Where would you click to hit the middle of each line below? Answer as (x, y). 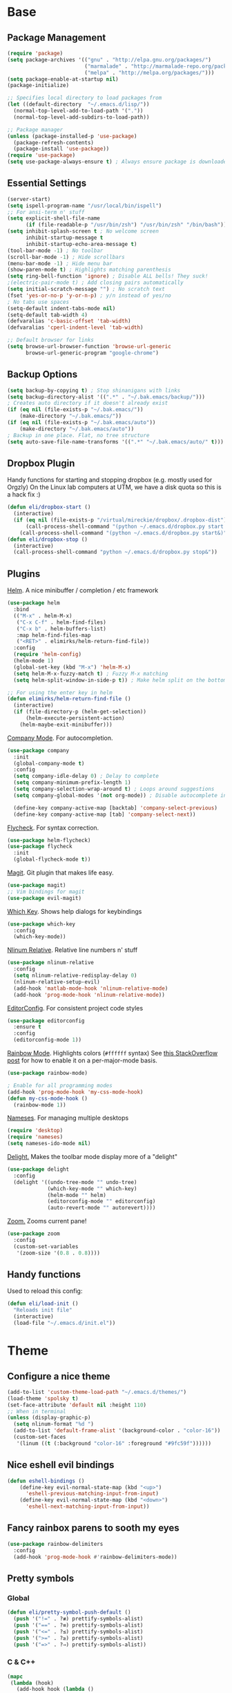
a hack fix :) (24, 495)
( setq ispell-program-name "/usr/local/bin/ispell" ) (85, 205)
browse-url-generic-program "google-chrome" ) (92, 353)
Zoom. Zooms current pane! (47, 1221)
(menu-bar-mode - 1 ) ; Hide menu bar (60, 263)
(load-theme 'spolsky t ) (43, 1398)
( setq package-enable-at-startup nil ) (63, 79)
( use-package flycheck (40, 847)
